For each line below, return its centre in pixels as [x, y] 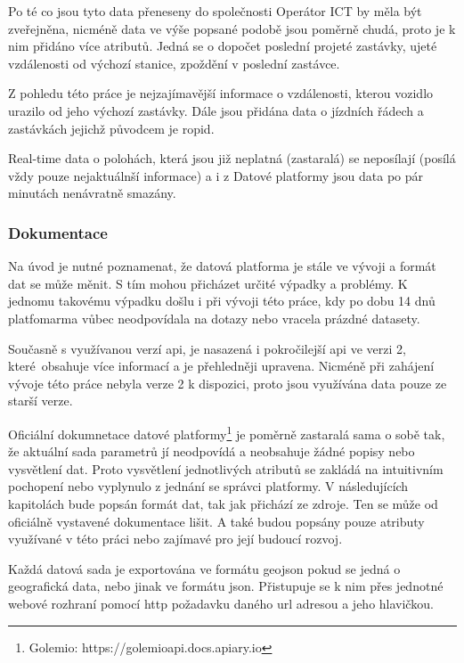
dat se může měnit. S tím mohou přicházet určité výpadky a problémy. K [208, 283]
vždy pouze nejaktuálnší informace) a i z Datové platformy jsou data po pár [216, 175]
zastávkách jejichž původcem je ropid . [111, 128]
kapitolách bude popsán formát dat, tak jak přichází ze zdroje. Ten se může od [223, 503]
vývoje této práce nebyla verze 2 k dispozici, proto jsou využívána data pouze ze [228, 383]
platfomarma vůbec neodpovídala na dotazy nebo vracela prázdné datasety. [214, 318]
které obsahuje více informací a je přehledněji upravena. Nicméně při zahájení [221, 366]
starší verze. [41, 401]
